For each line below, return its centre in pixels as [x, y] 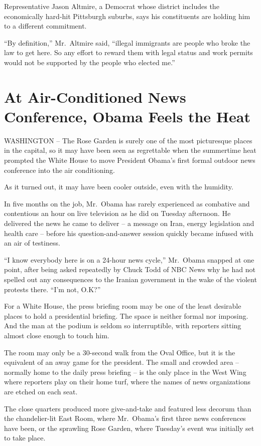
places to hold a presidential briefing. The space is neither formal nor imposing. [126, 315]
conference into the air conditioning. [59, 170]
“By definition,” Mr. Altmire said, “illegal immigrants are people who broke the [127, 42]
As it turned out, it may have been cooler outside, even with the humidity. [119, 187]
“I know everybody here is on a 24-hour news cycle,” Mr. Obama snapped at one [129, 259]
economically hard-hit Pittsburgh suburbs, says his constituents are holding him [127, 16]
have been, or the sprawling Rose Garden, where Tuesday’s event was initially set [129, 428]
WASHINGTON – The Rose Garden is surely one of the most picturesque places [128, 140]
